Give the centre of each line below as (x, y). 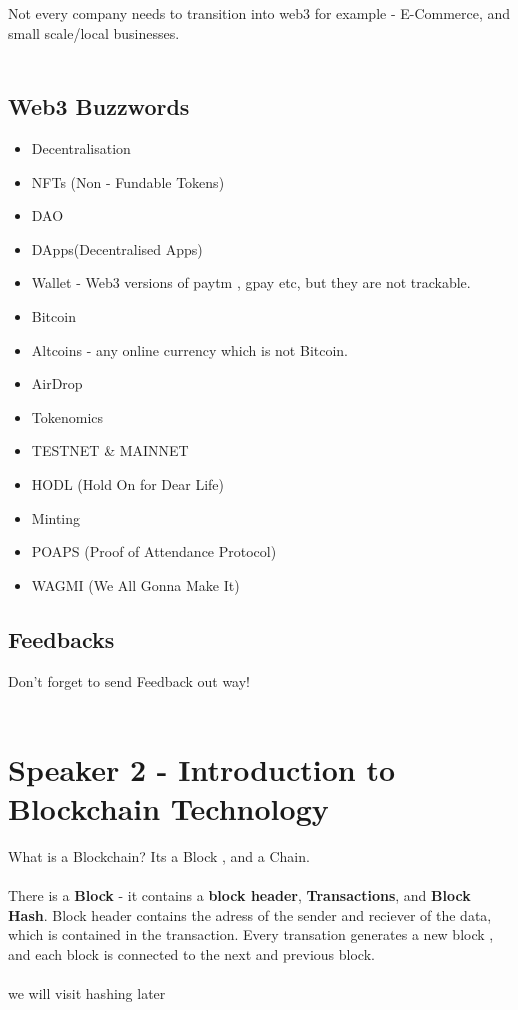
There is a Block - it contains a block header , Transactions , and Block (239, 895)
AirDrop (57, 383)
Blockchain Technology (168, 808)
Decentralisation (81, 147)
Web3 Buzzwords (99, 106)
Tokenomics (67, 416)
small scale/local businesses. (94, 32)
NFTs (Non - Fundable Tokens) (128, 181)
